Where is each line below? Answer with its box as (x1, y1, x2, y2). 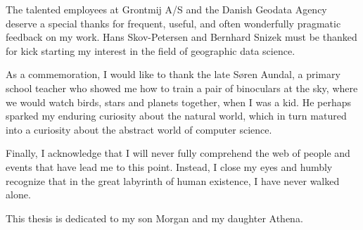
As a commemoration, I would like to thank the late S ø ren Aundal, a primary (6, 67, 340, 82)
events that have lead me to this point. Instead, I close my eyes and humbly (6, 159, 333, 174)
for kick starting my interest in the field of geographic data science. (6, 43, 295, 58)
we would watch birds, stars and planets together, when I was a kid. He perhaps (6, 94, 351, 109)
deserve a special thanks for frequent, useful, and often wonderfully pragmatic (6, 15, 341, 30)
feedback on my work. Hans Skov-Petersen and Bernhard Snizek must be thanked (6, 30, 357, 44)
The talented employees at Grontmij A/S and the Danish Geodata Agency (6, 2, 327, 16)
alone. (6, 187, 31, 202)
